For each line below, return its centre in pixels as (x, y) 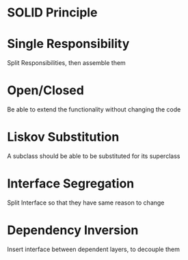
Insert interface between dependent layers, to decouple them (93, 249)
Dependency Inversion (73, 230)
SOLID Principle (52, 13)
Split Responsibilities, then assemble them (67, 63)
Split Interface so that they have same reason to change (86, 203)
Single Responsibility (68, 44)
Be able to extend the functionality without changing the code (94, 109)
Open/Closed (45, 91)
